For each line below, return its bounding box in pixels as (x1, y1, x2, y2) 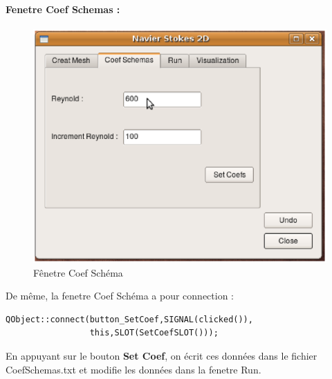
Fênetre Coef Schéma (33, 265, 123, 279)
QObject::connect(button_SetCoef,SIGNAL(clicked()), (6, 314, 253, 324)
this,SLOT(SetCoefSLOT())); (89, 328, 219, 338)
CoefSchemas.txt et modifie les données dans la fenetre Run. (6, 362, 261, 376)
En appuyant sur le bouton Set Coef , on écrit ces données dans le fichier (6, 348, 317, 362)
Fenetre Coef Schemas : (6, 1, 120, 16)
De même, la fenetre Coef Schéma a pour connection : (6, 288, 234, 303)
